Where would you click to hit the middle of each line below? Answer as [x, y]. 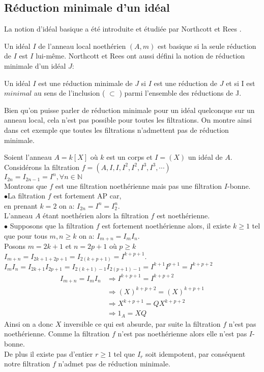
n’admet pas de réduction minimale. [114, 364]
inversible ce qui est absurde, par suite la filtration [142, 323]
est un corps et [129, 157]
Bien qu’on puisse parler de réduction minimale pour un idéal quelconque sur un [129, 110]
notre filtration [27, 364]
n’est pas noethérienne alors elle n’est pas [182, 334]
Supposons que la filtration [52, 226]
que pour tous [26, 235]
